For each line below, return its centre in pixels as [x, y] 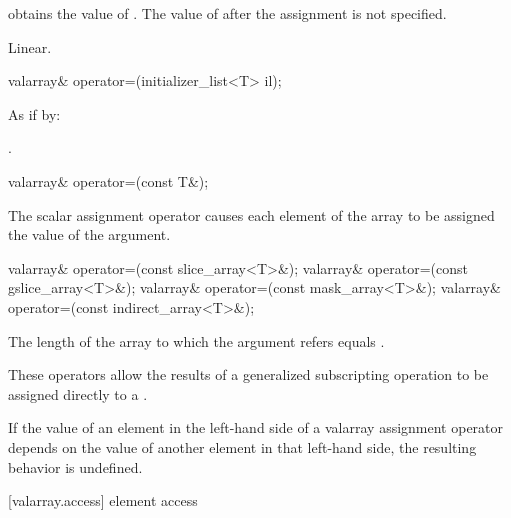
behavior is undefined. [75, 466]
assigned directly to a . [78, 393]
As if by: [34, 113]
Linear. [30, 46]
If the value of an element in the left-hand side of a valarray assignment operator [256, 427]
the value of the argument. [89, 234]
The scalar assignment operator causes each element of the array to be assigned [251, 214]
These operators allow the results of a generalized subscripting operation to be [248, 374]
